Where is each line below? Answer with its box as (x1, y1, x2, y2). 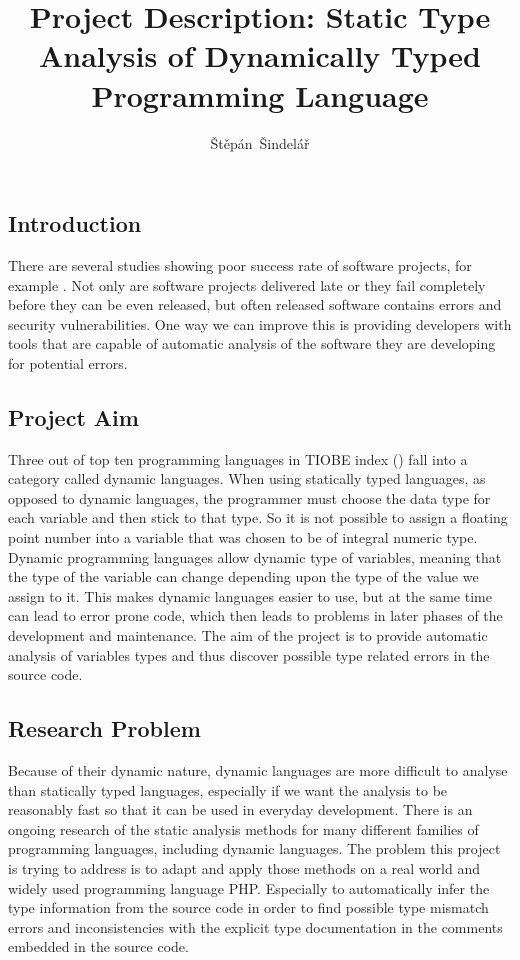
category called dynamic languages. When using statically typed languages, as (8, 468, 486, 489)
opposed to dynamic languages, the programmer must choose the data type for (8, 487, 491, 508)
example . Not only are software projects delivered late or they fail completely (8, 274, 486, 295)
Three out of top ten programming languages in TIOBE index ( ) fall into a (8, 448, 468, 469)
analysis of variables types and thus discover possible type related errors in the (8, 644, 490, 665)
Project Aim (8, 401, 139, 432)
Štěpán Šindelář (210, 132, 310, 153)
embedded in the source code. (8, 936, 189, 957)
